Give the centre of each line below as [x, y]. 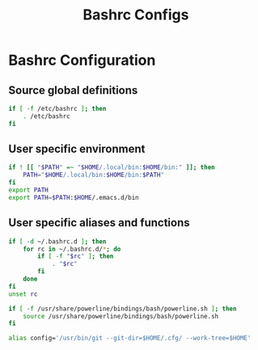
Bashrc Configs [136, 15]
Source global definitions [73, 90]
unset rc [23, 294]
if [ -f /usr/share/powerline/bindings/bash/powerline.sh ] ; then [123, 309]
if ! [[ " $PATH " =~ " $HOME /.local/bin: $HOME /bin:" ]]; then [112, 167]
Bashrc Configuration [82, 60]
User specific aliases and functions [99, 223]
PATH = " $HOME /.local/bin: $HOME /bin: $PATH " [93, 175]
